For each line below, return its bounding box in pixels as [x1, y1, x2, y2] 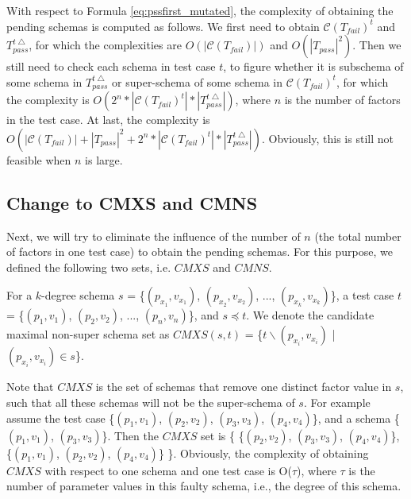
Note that [6, 378, 54, 395]
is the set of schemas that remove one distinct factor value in [95, 378, 392, 395]
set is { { [201, 427, 244, 443]
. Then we [352, 37, 401, 53]
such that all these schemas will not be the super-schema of [6, 394, 295, 410]
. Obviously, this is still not [261, 130, 394, 146]
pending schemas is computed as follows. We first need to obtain [6, 17, 320, 34]
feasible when [6, 151, 71, 168]
